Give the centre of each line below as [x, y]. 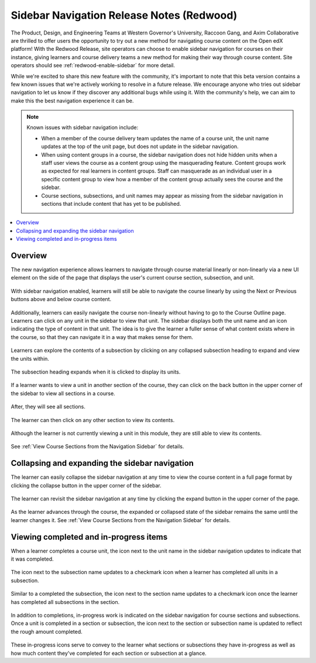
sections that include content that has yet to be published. [111, 203]
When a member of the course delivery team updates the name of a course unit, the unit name [155, 138]
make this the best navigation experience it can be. [72, 101]
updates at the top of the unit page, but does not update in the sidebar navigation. [140, 147]
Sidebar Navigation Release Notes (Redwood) [124, 15]
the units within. [30, 358]
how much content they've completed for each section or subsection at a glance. [109, 653]
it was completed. [32, 559]
